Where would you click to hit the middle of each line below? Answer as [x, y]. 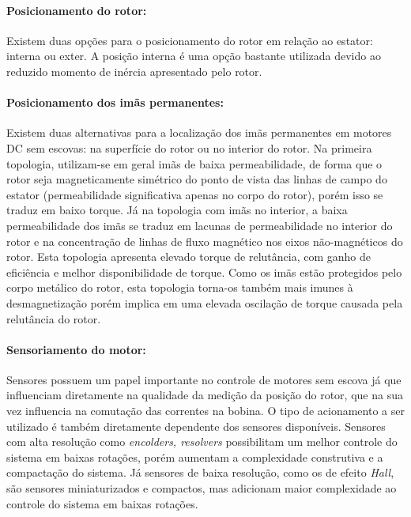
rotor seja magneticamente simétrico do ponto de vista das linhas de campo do [197, 179]
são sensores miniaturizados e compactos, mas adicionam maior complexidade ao [202, 488]
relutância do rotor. [54, 318]
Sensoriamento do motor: [76, 349]
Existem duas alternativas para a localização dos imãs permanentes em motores [199, 132]
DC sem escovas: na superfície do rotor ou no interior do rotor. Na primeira [189, 147]
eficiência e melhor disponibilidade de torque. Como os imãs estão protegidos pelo [204, 272]
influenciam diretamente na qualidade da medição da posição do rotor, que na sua [205, 395]
